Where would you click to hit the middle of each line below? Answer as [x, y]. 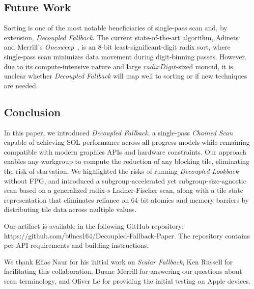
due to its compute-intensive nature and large [73, 66]
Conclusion [32, 112]
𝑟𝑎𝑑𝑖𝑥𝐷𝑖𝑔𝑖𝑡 [160, 67]
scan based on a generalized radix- [56, 190]
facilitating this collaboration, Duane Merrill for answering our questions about [123, 271]
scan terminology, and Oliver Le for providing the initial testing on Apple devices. [127, 280]
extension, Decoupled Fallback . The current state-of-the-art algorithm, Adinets [121, 37]
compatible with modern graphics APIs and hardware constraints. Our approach [125, 151]
